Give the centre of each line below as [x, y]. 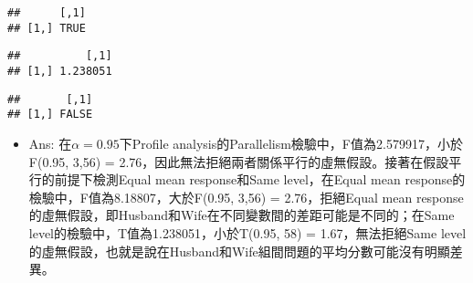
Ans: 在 [50, 143]
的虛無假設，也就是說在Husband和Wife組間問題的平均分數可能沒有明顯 [239, 251]
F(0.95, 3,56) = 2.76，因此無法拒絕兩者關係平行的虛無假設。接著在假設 [239, 161]
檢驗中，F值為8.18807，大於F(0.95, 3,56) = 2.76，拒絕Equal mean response [246, 197]
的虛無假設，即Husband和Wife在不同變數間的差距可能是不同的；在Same [242, 215]
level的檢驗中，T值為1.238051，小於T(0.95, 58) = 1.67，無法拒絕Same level [247, 232]
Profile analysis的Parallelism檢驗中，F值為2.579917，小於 [297, 143]
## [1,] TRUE [47, 28]
